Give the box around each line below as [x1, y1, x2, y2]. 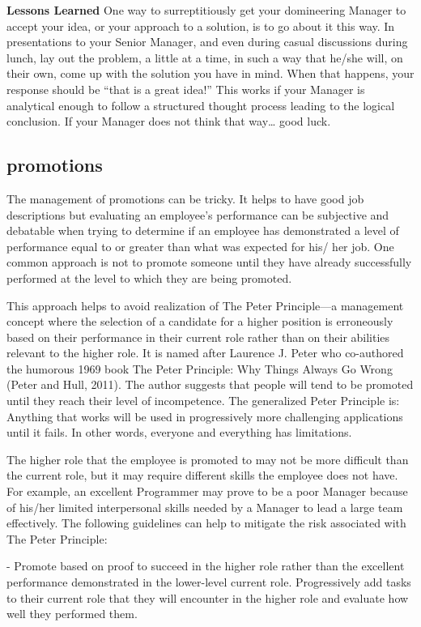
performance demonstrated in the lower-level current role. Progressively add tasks [6, 574, 411, 591]
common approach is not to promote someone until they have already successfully [6, 254, 412, 271]
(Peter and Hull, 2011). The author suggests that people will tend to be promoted [6, 376, 414, 393]
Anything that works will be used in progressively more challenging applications [6, 407, 403, 424]
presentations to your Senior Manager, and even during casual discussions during [6, 33, 408, 50]
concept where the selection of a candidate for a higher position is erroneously [6, 313, 393, 330]
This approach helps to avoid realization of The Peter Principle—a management [6, 296, 404, 313]
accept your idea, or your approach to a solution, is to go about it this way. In [6, 17, 395, 34]
